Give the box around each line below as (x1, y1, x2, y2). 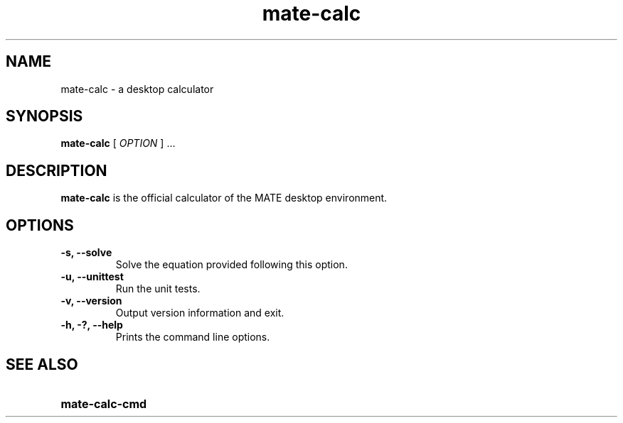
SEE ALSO (6, 355, 78, 373)
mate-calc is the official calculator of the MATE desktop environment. (60, 192, 388, 204)
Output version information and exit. (115, 307, 284, 319)
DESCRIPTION (6, 161, 107, 180)
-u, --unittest (60, 270, 124, 283)
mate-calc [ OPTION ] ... (60, 137, 176, 150)
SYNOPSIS (6, 107, 83, 126)
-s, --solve (60, 246, 112, 259)
